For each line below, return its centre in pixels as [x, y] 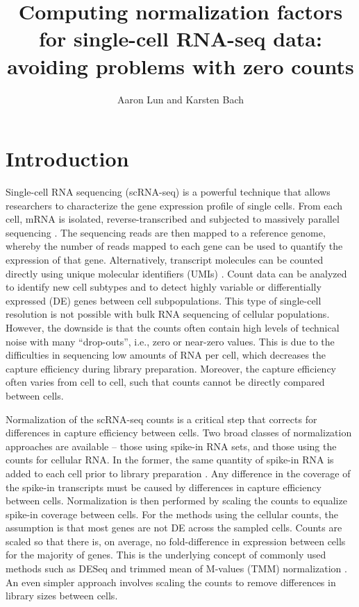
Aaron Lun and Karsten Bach [181, 99]
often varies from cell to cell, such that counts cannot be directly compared [165, 382]
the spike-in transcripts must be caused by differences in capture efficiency [164, 487]
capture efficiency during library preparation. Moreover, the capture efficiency [171, 368]
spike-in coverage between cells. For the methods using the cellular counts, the [172, 514]
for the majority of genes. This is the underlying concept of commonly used [166, 555]
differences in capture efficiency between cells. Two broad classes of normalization [179, 433]
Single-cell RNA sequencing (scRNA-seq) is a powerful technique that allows [168, 192]
